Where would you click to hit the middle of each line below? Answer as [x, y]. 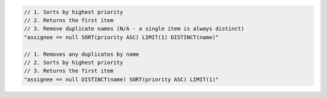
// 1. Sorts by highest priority [74, 12]
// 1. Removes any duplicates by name [81, 54]
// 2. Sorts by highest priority [74, 62]
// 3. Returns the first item [69, 71]
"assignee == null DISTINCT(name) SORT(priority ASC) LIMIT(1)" [121, 79]
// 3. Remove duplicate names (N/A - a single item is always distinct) [134, 29]
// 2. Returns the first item [69, 20]
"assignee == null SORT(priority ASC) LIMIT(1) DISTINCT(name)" [121, 37]
